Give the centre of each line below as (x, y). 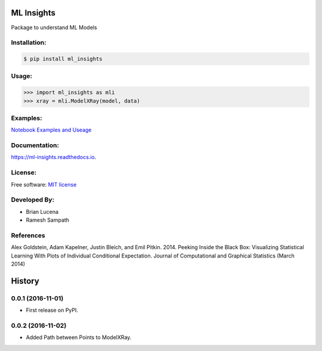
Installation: (29, 43)
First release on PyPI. (52, 310)
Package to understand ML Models (54, 27)
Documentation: (35, 145)
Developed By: (33, 200)
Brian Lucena (42, 212)
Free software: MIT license (44, 184)
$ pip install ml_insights (63, 59)
